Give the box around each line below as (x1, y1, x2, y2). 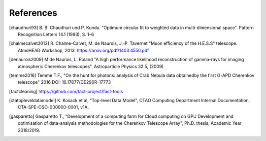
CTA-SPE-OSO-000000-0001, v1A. (18, 104, 89, 110)
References (9, 7, 58, 18)
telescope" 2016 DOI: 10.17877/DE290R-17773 (18, 79, 111, 85)
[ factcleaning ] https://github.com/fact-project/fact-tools (9, 88, 123, 94)
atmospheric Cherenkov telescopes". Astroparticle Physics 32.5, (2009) (18, 63, 164, 69)
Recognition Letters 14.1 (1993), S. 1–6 (18, 31, 94, 37)
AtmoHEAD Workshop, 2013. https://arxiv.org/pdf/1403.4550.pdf (18, 47, 149, 53)
